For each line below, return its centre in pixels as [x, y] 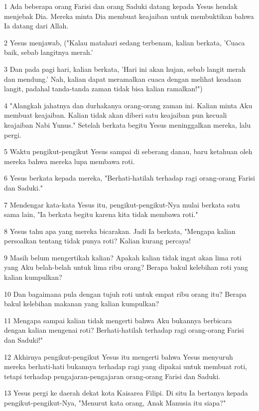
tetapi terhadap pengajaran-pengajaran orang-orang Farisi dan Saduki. [112, 376]
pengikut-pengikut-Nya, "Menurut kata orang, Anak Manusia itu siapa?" [115, 403]
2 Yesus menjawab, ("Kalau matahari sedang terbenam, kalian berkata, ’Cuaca [125, 42]
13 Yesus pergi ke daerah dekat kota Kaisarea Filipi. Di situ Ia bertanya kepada [126, 393]
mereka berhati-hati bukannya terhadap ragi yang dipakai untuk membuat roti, [126, 366]
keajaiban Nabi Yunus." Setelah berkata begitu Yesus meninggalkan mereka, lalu [128, 124]
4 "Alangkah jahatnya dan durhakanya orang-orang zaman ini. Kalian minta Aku [128, 105]
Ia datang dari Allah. [36, 26]
